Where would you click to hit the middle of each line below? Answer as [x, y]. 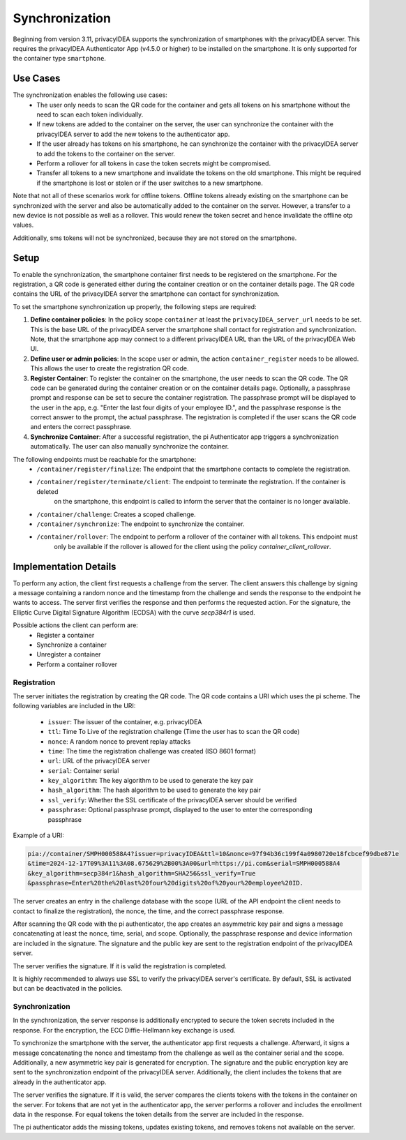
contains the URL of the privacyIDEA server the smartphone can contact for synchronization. [146, 294]
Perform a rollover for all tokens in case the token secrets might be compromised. [154, 163]
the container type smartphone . [59, 59]
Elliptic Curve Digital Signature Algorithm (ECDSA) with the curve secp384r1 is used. [134, 612]
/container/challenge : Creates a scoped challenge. [116, 514]
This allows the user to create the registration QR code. [110, 368]
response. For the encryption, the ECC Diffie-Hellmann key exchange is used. [125, 1030]
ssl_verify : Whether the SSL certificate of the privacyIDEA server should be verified [172, 800]
